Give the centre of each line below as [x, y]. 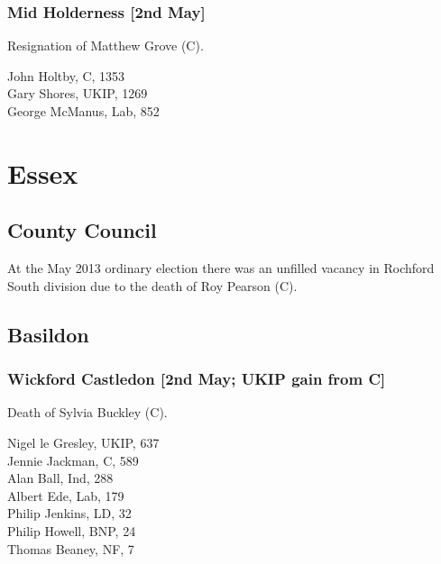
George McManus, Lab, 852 [83, 111]
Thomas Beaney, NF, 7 [71, 548]
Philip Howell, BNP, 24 [72, 530]
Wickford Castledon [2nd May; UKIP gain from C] [197, 379]
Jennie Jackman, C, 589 [73, 460]
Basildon [48, 334]
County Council [82, 230]
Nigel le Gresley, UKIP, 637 [83, 442]
